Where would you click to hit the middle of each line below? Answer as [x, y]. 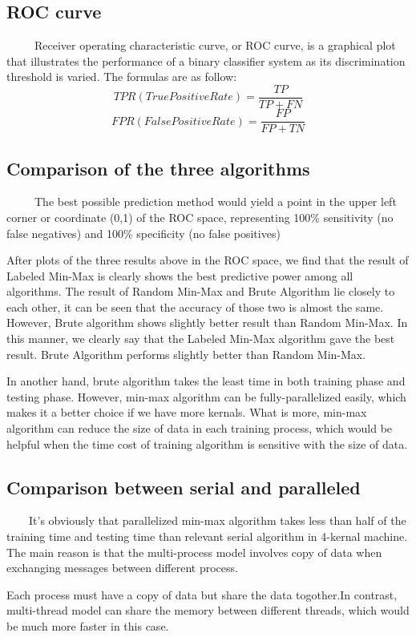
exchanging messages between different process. [122, 568]
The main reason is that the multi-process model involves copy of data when [194, 552]
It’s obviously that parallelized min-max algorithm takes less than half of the [217, 520]
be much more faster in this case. [88, 625]
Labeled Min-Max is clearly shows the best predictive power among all [180, 275]
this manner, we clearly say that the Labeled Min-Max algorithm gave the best [201, 339]
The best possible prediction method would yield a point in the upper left [215, 202]
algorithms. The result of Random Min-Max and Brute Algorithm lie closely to [201, 291]
